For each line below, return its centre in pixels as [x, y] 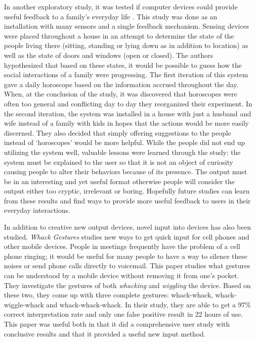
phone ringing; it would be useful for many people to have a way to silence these [126, 256]
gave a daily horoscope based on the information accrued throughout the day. [121, 84]
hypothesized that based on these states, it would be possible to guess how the [123, 65]
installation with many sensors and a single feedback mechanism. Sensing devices [127, 26]
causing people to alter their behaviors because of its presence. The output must [126, 171]
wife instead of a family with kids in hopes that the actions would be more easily [127, 123]
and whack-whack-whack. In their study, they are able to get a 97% [149, 304]
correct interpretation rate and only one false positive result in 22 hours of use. [124, 314]
